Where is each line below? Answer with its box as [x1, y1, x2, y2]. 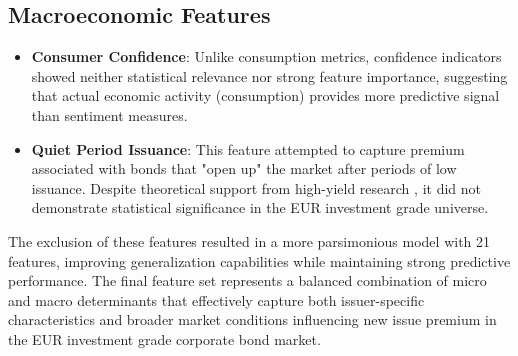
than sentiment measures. [31, 104, 188, 125]
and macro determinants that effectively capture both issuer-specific [8, 289, 425, 310]
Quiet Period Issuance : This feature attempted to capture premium [31, 138, 465, 159]
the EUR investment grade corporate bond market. [8, 328, 321, 349]
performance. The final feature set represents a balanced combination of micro [8, 270, 487, 291]
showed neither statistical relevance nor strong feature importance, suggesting [31, 65, 508, 86]
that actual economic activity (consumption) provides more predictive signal [31, 85, 500, 106]
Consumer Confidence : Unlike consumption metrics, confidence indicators [31, 46, 502, 67]
